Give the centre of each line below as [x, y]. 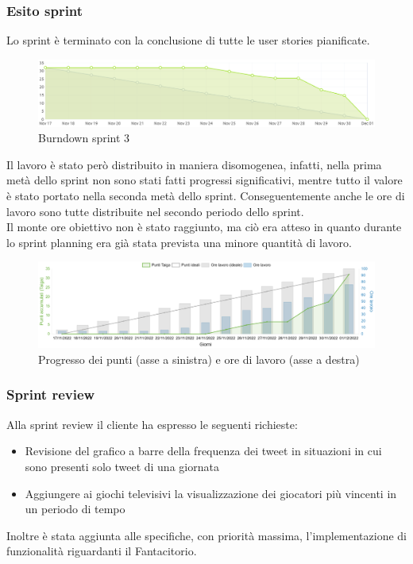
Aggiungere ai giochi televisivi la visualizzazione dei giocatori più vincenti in [211, 493]
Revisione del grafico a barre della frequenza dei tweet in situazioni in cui [203, 451]
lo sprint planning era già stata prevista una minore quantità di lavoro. [179, 242]
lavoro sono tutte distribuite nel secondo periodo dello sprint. [155, 211]
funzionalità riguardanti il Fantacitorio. [102, 551]
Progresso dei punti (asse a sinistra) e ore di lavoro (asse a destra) [199, 359]
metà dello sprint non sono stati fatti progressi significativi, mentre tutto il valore [205, 180]
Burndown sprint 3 [84, 138]
